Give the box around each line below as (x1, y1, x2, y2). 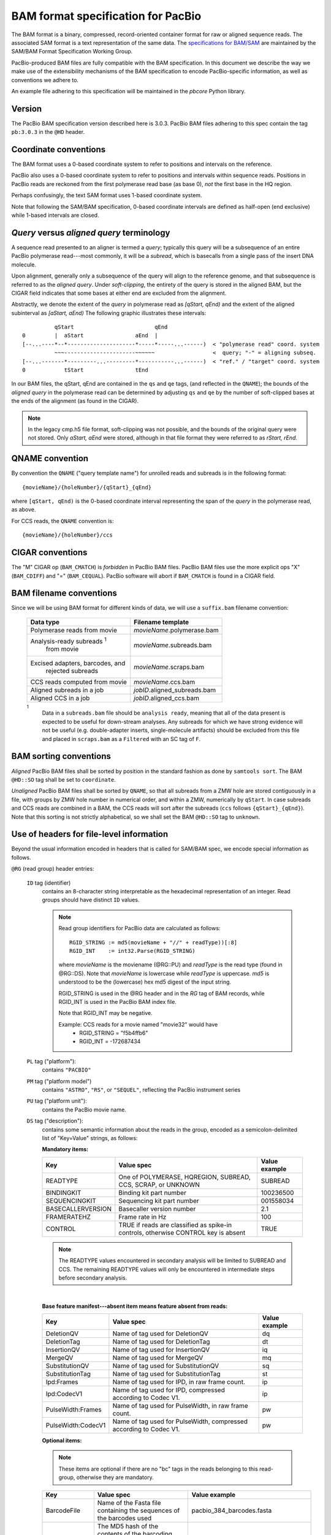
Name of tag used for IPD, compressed (112, 1386, 225, 1394)
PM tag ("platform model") (26, 1078, 92, 1085)
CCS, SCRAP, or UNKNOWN (118, 1180, 200, 1189)
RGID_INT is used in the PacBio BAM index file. (58, 998, 177, 1005)
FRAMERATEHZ (45, 1213, 91, 1221)
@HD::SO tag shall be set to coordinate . (11, 775, 116, 783)
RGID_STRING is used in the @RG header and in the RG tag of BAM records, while (58, 989, 265, 997)
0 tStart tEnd (22, 367, 148, 374)
